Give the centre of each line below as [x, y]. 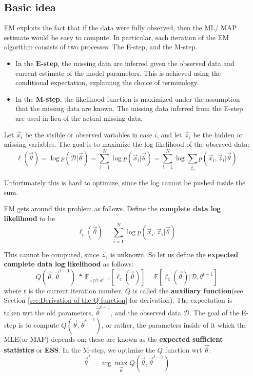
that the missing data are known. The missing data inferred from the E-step [129, 108]
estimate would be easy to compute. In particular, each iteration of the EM [117, 37]
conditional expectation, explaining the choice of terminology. [107, 82]
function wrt [184, 350]
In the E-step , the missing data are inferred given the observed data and [125, 63]
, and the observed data [146, 312]
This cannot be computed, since [51, 254]
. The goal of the [214, 312]
